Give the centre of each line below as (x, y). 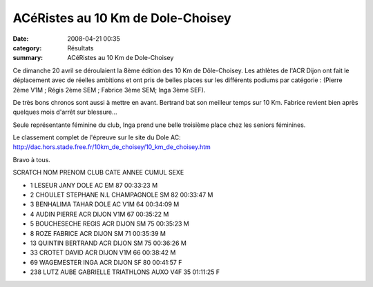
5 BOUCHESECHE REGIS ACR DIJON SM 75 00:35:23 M (109, 224)
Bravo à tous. (32, 159)
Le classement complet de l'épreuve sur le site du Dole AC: (97, 137)
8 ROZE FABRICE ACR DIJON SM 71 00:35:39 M (98, 233)
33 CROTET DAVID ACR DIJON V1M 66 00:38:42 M (103, 253)
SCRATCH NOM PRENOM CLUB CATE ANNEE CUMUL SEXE (98, 172)
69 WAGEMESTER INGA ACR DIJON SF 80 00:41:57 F (106, 262)
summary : (28, 58)
